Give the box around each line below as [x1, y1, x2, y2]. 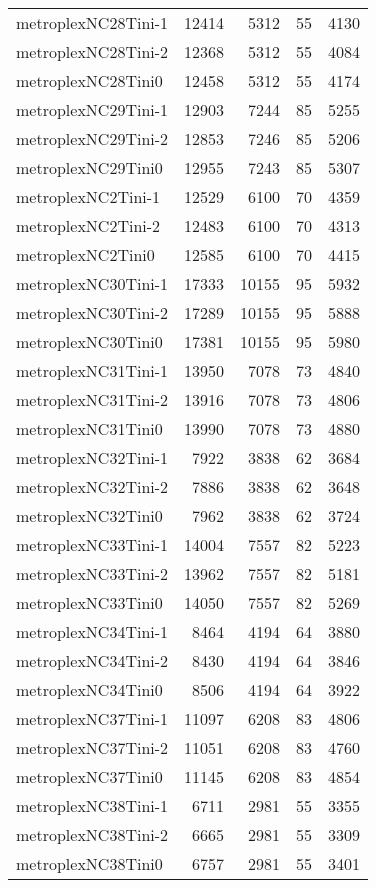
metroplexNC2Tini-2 [16, 214, 161, 237]
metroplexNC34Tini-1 [16, 620, 169, 643]
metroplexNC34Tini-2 [16, 649, 169, 672]
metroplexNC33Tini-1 [16, 533, 169, 556]
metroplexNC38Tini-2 [16, 823, 169, 846]
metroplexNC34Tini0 [16, 678, 163, 701]
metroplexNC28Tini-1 [16, 11, 169, 34]
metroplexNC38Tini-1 [16, 794, 169, 817]
